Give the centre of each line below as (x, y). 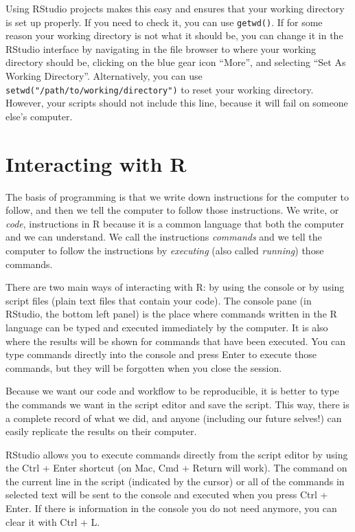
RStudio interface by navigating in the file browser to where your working (161, 48)
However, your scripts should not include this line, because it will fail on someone (177, 103)
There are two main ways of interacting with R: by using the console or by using (175, 287)
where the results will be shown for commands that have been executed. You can (176, 341)
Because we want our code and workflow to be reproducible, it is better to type (172, 391)
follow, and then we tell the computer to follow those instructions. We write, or (172, 210)
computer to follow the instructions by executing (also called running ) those (165, 250)
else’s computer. (39, 116)
